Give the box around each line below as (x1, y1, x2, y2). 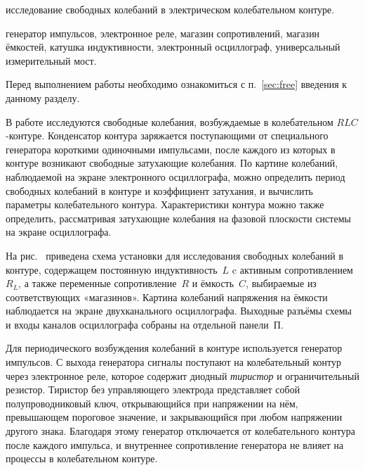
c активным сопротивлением (232, 262, 353, 277)
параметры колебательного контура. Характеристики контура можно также (6, 197, 324, 212)
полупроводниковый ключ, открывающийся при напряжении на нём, (6, 395, 298, 410)
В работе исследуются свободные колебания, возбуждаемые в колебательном (6, 114, 333, 129)
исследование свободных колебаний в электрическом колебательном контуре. (6, 2, 335, 16)
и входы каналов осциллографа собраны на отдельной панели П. (6, 317, 284, 331)
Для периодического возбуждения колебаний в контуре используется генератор (6, 341, 343, 355)
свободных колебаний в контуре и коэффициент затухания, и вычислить (6, 183, 313, 198)
